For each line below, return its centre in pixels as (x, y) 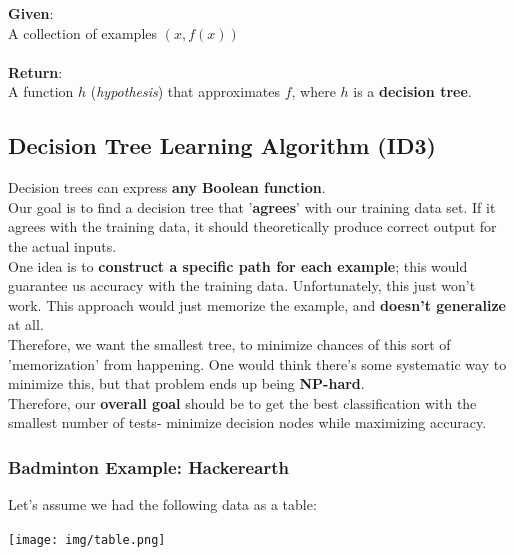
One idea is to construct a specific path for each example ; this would (238, 265)
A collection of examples (83, 32)
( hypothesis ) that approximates (185, 91)
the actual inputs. (62, 245)
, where (313, 91)
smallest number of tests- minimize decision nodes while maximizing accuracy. (247, 422)
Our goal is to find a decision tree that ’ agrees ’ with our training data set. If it (252, 206)
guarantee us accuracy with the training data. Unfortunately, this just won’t (242, 285)
